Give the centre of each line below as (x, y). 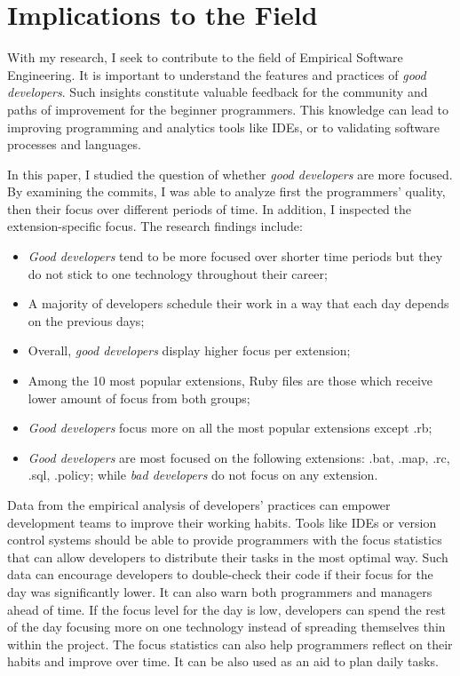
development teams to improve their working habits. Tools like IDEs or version (222, 522)
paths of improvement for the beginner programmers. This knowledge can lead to (228, 109)
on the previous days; (86, 320)
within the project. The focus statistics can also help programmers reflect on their (230, 644)
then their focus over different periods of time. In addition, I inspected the (210, 208)
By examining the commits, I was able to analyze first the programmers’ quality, (226, 191)
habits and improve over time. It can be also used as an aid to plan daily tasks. (223, 661)
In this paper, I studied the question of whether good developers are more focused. (230, 174)
